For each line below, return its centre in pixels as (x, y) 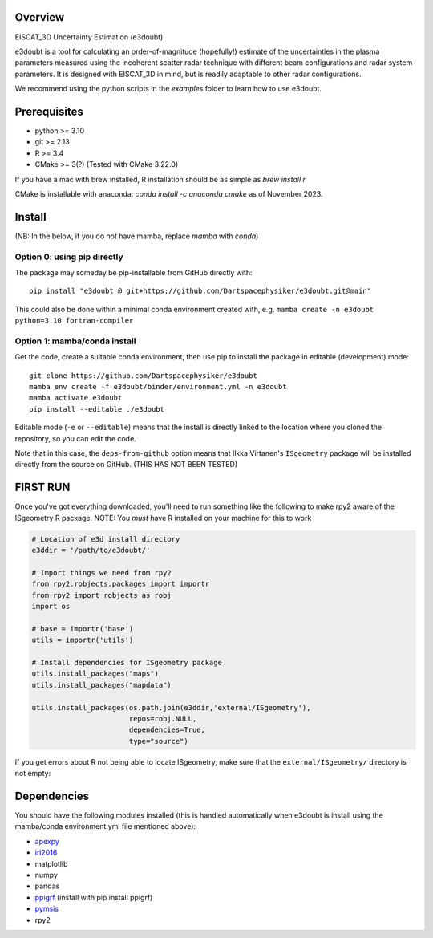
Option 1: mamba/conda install (75, 341)
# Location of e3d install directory (106, 539)
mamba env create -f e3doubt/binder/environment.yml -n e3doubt (158, 387)
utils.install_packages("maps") (95, 674)
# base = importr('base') (83, 629)
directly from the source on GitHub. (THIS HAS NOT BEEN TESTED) (126, 465)
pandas (47, 886)
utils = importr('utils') (83, 640)
